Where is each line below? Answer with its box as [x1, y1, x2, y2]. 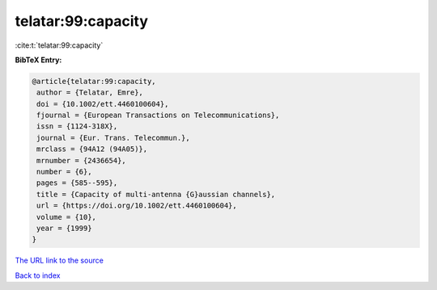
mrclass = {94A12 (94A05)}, [36, 145, 148, 153]
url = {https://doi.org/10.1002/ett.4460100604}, [36, 201, 238, 210]
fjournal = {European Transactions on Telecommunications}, [36, 111, 280, 120]
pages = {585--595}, [36, 179, 118, 187]
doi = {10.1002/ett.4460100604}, [36, 99, 169, 108]
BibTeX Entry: [15, 55, 62, 65]
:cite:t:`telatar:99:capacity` [15, 40, 104, 50]
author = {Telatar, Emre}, [36, 88, 143, 97]
